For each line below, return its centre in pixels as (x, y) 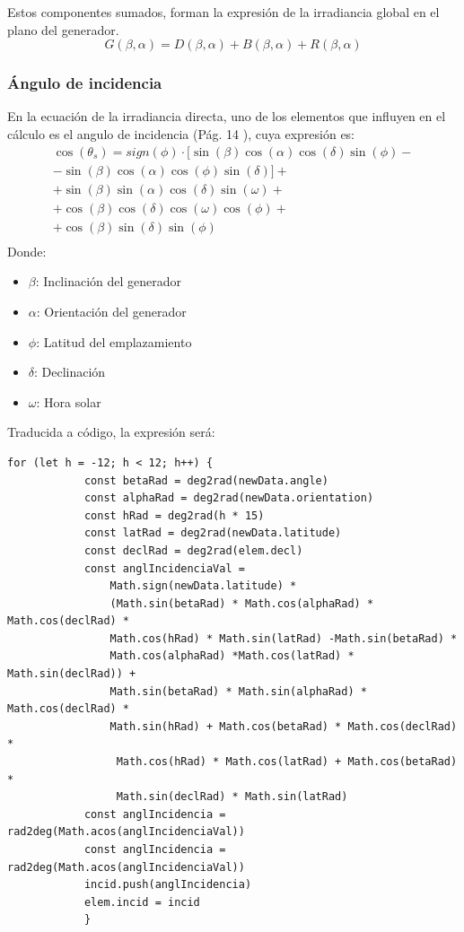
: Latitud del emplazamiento (114, 341)
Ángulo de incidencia (85, 83)
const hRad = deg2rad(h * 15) (174, 515)
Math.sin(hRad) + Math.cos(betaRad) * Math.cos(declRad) (284, 726)
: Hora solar (69, 401)
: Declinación (70, 372)
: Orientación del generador (111, 311)
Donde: (27, 251)
